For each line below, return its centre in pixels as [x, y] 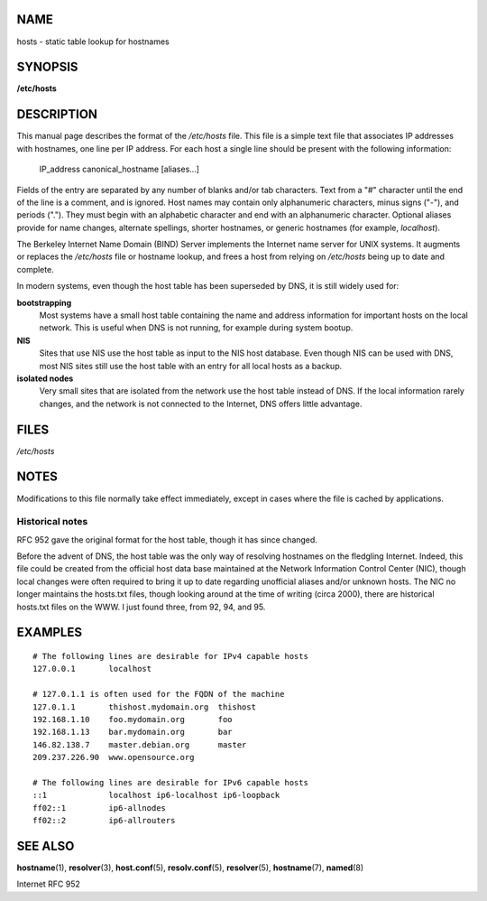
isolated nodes [45, 378]
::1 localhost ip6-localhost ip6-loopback [156, 795]
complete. [35, 269]
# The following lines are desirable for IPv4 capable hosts [170, 656]
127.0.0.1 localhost [92, 669]
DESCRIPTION [57, 114]
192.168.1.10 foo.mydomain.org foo [133, 720]
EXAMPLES [50, 632]
